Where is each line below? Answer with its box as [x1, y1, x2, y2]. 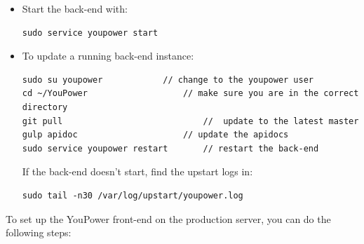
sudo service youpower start [22, 27, 159, 38]
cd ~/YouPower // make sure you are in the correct [22, 88, 359, 99]
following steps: [6, 225, 72, 240]
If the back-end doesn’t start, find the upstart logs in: [22, 164, 253, 179]
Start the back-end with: [22, 1, 128, 15]
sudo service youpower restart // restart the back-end [22, 143, 319, 154]
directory [22, 102, 68, 112]
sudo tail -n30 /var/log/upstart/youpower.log [22, 190, 243, 201]
